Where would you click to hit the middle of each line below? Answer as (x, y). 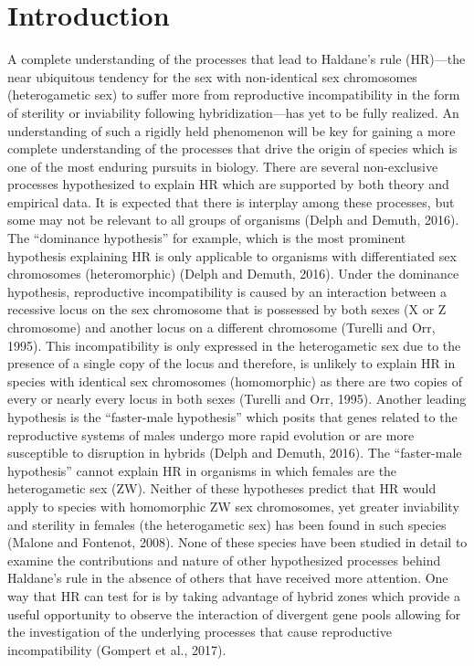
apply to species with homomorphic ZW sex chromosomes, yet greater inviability (233, 506)
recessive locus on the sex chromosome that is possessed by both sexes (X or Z (227, 309)
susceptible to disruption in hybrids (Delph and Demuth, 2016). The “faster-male (235, 453)
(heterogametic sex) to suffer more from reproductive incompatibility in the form (234, 95)
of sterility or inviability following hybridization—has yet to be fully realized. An (233, 112)
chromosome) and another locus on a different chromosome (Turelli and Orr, (221, 328)
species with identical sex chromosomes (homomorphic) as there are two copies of (235, 381)
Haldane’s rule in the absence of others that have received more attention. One (228, 578)
